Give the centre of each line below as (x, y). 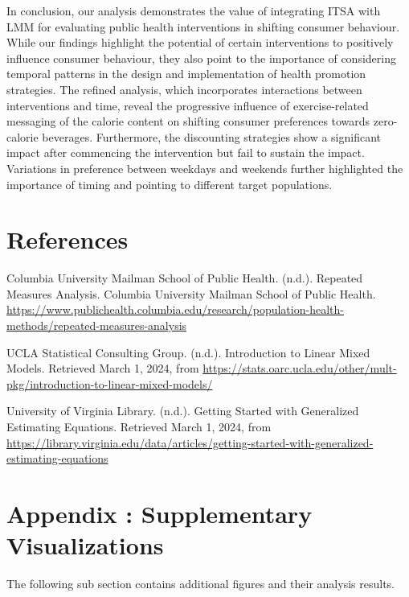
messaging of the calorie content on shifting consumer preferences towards (188, 121)
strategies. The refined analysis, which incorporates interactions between (184, 89)
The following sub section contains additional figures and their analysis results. (200, 584)
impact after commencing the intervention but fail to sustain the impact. (186, 152)
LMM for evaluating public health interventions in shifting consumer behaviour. (203, 26)
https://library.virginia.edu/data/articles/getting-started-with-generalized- (190, 442)
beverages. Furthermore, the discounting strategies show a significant (211, 136)
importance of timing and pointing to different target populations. (170, 184)
